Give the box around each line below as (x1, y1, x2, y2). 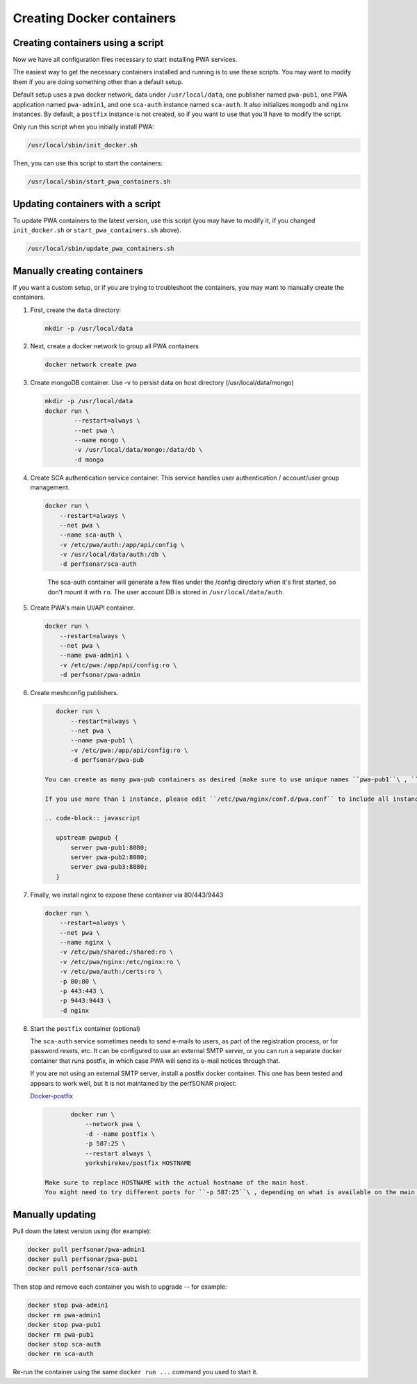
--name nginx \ (59, 938, 111, 946)
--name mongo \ (74, 437, 126, 444)
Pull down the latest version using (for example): (13, 1227, 152, 1235)
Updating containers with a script (13, 198, 161, 210)
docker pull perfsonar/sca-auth (27, 1265, 138, 1273)
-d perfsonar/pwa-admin (59, 671, 140, 679)
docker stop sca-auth (27, 1340, 101, 1348)
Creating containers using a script (13, 37, 164, 49)
